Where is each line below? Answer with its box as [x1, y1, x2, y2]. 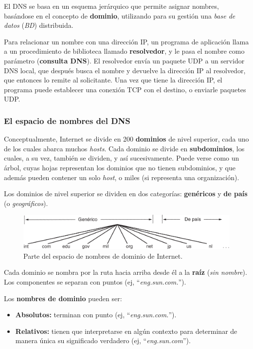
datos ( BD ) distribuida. [4, 20, 73, 30]
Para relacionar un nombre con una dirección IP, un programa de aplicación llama [4, 36, 249, 46]
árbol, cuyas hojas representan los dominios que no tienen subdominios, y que [4, 162, 235, 172]
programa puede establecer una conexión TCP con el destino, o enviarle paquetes [4, 84, 246, 94]
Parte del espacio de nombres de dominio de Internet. [23, 250, 183, 261]
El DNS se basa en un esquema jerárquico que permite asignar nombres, [4, 1, 219, 11]
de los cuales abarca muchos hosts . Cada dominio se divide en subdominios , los [4, 143, 245, 153]
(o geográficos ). [4, 198, 48, 208]
